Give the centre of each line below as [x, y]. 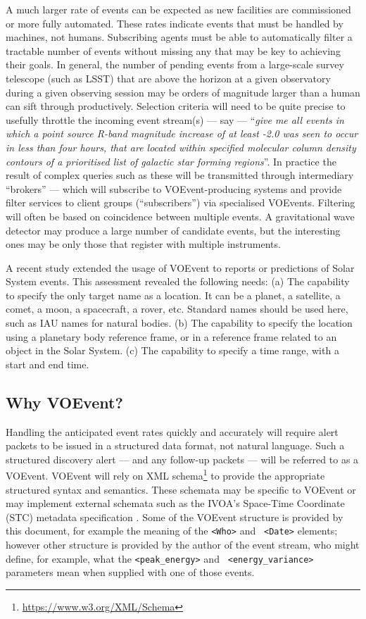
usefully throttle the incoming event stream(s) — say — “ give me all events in [175, 119]
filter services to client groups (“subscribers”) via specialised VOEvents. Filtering [181, 202]
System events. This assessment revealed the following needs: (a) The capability [178, 281]
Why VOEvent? [64, 402]
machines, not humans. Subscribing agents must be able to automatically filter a [179, 37]
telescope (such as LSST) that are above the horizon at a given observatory [168, 78]
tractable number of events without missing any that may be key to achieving [173, 50]
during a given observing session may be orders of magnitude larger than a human [183, 92]
